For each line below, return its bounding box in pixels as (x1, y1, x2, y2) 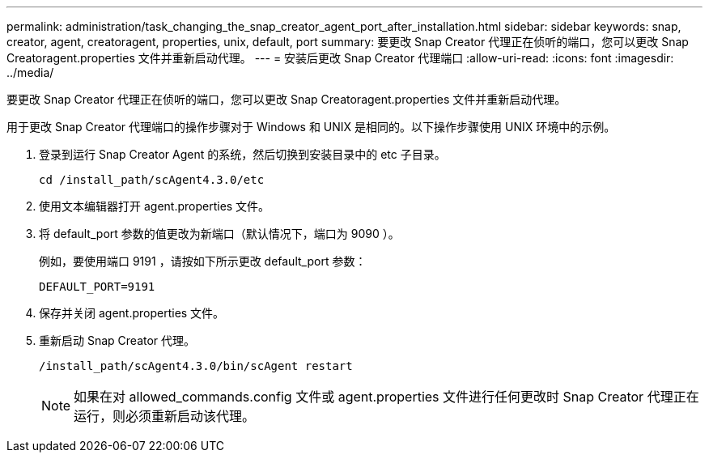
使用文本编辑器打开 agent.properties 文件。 (39, 199, 270, 213)
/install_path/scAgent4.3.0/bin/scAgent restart (39, 359, 353, 372)
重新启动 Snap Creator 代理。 (39, 334, 196, 347)
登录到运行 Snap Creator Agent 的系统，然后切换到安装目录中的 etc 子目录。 (39, 147, 446, 161)
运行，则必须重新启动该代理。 (74, 408, 256, 424)
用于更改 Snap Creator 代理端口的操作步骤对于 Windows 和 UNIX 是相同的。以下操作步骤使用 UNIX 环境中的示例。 (6, 120, 616, 134)
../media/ (6, 66, 54, 79)
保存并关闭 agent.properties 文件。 (39, 306, 225, 320)
